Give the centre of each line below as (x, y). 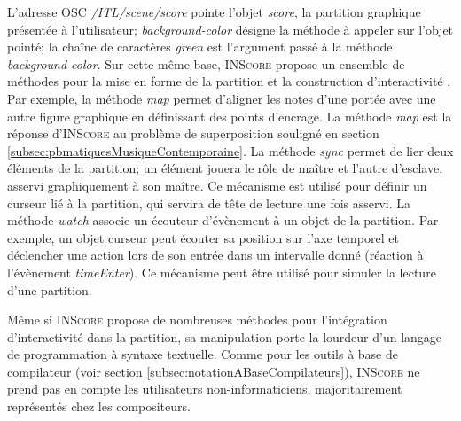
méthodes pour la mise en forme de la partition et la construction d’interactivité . (229, 81)
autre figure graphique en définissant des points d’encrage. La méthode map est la (230, 116)
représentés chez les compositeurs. (99, 406)
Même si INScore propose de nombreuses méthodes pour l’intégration (197, 320)
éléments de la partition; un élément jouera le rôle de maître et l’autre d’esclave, (225, 168)
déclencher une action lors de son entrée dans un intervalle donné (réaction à (215, 255)
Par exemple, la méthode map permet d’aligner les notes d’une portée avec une (222, 98)
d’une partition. (50, 289)
